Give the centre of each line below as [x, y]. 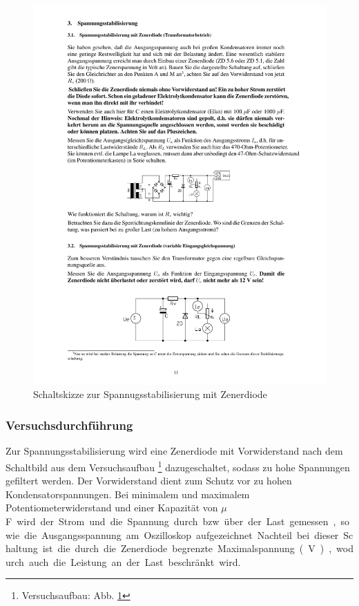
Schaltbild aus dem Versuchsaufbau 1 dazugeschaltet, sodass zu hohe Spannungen [178, 466]
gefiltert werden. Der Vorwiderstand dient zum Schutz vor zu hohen [149, 481]
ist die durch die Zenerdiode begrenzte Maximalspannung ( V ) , [187, 548]
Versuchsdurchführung [69, 425]
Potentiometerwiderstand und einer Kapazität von [112, 508]
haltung [22, 548]
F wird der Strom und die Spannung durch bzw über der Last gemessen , [171, 521]
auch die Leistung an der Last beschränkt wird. [135, 561]
